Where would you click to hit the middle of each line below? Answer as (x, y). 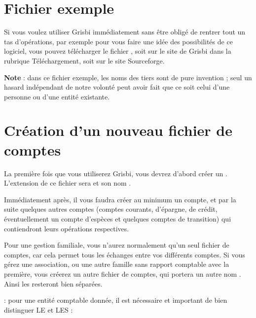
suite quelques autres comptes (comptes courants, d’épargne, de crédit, (111, 209)
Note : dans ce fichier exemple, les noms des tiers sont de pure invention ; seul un (128, 77)
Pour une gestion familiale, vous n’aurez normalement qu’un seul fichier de (117, 245)
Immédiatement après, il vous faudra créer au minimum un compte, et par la (120, 199)
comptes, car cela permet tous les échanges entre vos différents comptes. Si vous (125, 254)
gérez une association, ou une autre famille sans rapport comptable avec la (117, 264)
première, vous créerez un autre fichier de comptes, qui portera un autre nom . (123, 273)
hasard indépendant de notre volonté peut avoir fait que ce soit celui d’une (117, 87)
